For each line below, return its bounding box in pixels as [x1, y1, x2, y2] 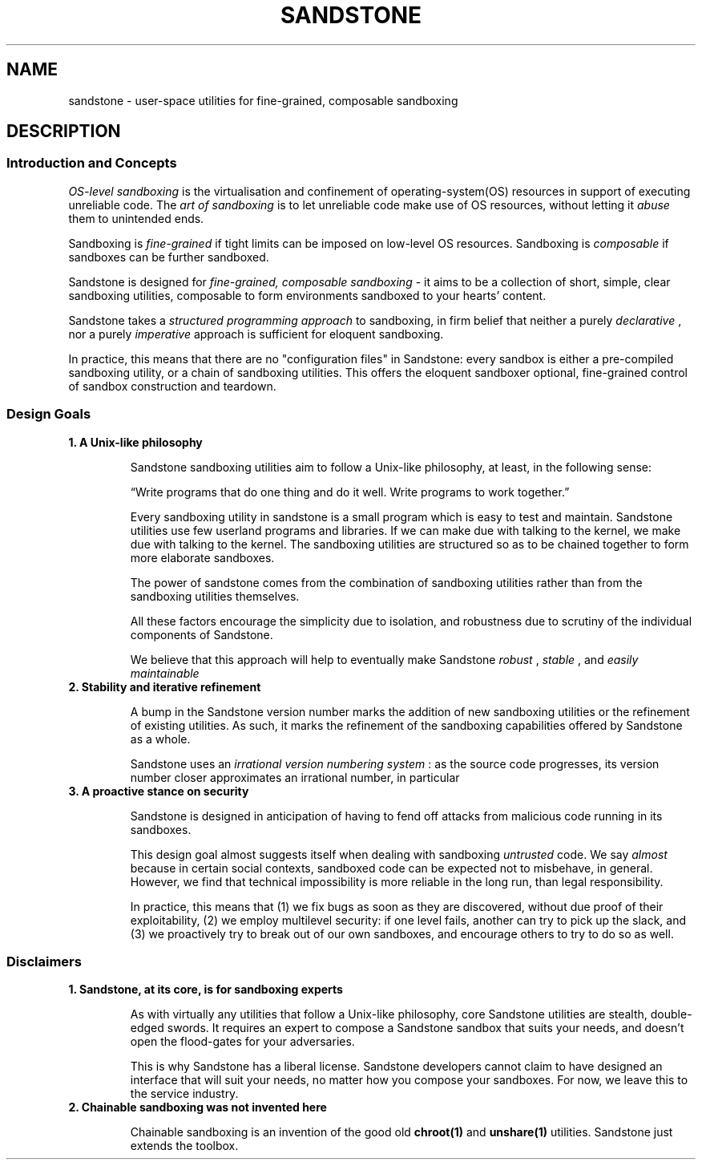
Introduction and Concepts [6, 155, 177, 172]
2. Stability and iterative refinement [68, 679, 261, 694]
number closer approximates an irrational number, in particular [130, 770, 460, 784]
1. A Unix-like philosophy [68, 435, 203, 449]
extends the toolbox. [130, 1139, 239, 1153]
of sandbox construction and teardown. [68, 379, 276, 393]
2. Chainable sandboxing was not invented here [68, 1100, 327, 1115]
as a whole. [130, 731, 191, 746]
